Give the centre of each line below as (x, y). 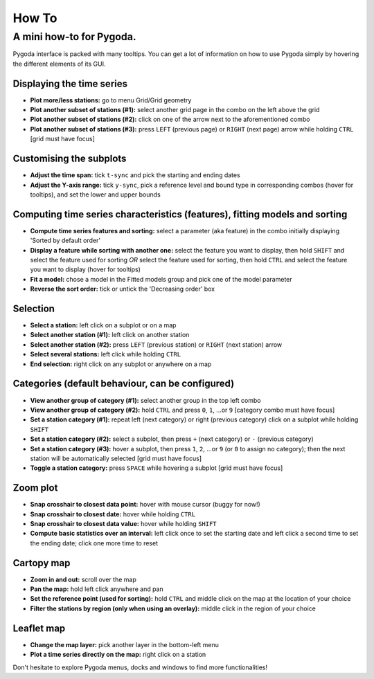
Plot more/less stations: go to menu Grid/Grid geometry (111, 100)
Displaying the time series (70, 83)
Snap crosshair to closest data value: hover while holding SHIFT (124, 523)
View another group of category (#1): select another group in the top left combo (145, 400)
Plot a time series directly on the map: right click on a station (118, 655)
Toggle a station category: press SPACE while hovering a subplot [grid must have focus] (157, 468)
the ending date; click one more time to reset (94, 543)
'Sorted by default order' (65, 241)
